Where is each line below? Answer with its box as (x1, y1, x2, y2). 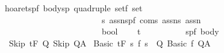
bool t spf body (101, 25, 219, 38)
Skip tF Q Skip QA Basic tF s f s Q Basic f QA (8, 36, 211, 49)
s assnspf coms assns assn (101, 13, 201, 26)
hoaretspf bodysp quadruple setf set (4, 2, 143, 14)
